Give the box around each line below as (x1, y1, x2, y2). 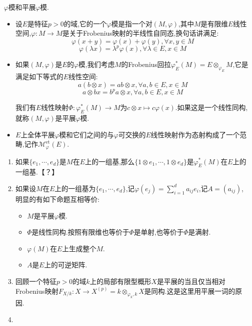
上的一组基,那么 (84, 156, 135, 166)
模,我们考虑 (78, 59, 115, 69)
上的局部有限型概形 (89, 276, 151, 286)
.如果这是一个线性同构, (175, 102, 248, 112)
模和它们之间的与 (59, 129, 114, 139)
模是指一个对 (111, 18, 152, 28)
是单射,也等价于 (134, 227, 184, 237)
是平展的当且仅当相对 (157, 276, 226, 286)
